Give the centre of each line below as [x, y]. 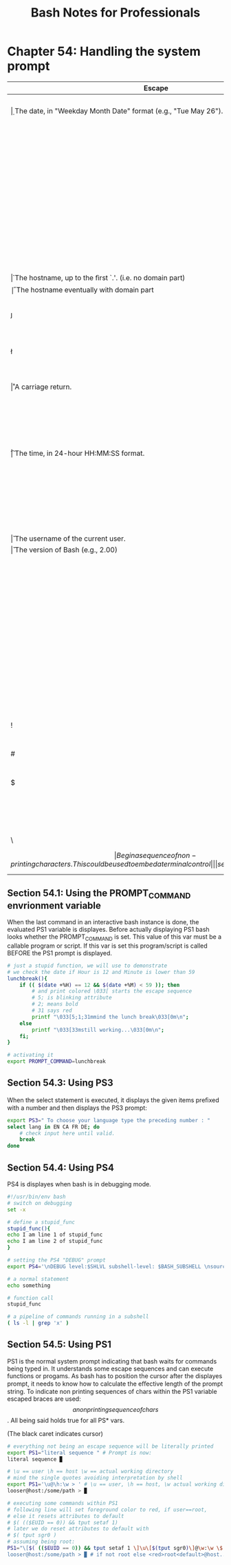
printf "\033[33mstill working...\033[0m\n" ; [98, 1030]
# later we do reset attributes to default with [78, 1529]
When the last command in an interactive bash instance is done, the [103, 922]
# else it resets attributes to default [66, 1516]
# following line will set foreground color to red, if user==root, [107, 1509]
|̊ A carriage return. [41, 386]
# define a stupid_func [41, 1222]
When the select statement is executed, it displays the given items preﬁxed [113, 1100]
